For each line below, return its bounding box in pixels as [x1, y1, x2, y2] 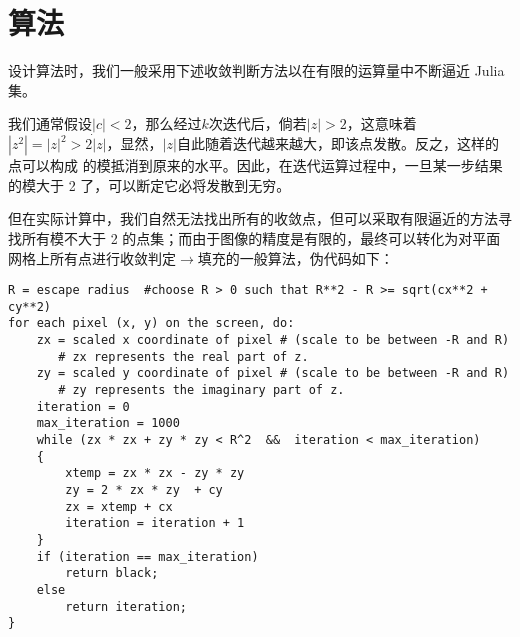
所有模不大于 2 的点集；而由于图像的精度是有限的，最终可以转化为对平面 [21, 227, 501, 248]
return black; [65, 566, 159, 581]
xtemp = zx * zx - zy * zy [65, 466, 245, 481]
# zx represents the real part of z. [58, 349, 309, 364]
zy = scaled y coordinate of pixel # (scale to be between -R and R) [36, 366, 510, 381]
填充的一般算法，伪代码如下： [197, 247, 394, 268]
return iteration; [65, 599, 187, 614]
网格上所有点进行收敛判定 [8, 247, 176, 268]
